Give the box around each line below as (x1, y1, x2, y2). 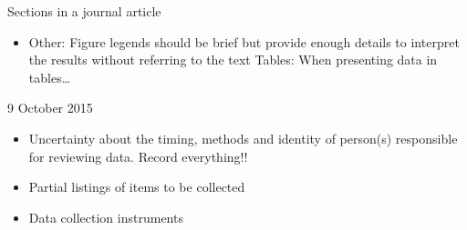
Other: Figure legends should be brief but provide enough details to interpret (28, 32, 460, 51)
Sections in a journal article (7, 2, 161, 20)
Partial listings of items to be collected (28, 177, 245, 196)
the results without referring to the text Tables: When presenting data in (28, 50, 438, 69)
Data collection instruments (28, 207, 183, 226)
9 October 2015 (7, 98, 93, 117)
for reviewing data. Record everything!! (28, 146, 248, 165)
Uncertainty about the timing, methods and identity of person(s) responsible (28, 128, 458, 147)
